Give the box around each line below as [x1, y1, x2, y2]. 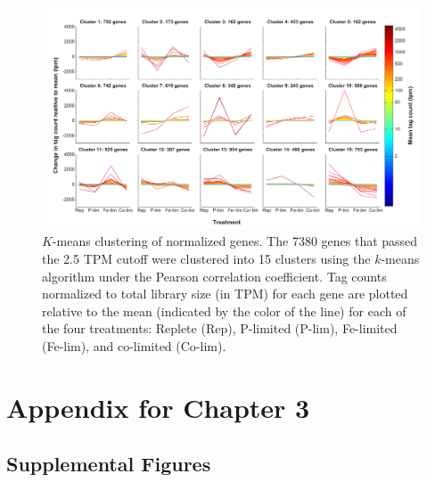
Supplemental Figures [6, 450, 211, 478]
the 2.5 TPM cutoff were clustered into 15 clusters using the [42, 249, 371, 268]
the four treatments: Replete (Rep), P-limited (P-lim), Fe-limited [42, 319, 398, 338]
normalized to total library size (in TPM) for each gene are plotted [42, 284, 408, 303]
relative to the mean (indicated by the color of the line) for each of [42, 301, 406, 320]
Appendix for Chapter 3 [6, 388, 310, 425]
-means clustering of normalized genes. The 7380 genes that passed [52, 232, 418, 250]
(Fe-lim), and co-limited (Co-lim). [42, 337, 226, 355]
